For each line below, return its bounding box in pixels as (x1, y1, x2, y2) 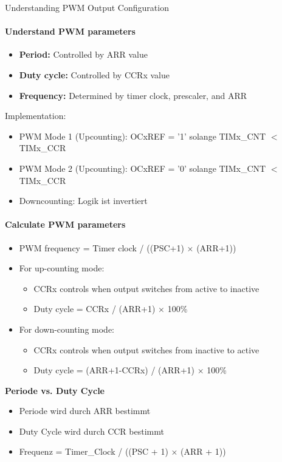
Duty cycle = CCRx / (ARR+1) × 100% (33, 302, 188, 315)
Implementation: (5, 109, 66, 122)
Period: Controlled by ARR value (19, 48, 148, 61)
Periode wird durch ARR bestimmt (19, 404, 151, 417)
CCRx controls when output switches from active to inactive (33, 282, 260, 294)
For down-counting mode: (19, 322, 114, 335)
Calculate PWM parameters (5, 218, 126, 231)
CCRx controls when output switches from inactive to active (33, 343, 260, 356)
